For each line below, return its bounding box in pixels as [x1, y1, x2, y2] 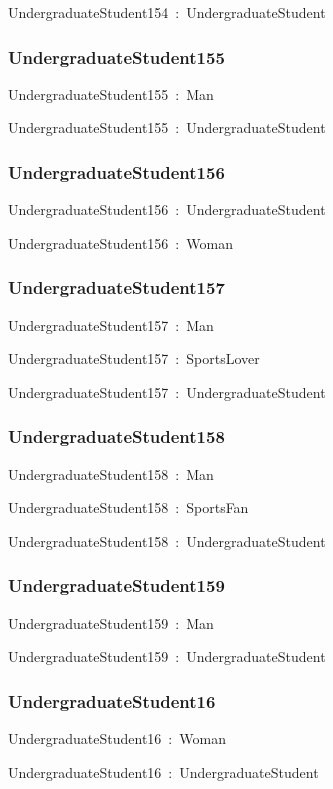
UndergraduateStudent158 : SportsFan [8, 497, 249, 518]
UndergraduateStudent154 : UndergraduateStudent [8, 2, 326, 22]
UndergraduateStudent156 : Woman [8, 232, 233, 253]
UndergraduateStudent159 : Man [8, 612, 214, 633]
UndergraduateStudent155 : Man [8, 83, 214, 104]
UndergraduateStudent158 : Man [8, 463, 214, 484]
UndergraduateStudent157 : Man [8, 314, 214, 335]
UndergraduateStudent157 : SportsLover [8, 348, 260, 369]
